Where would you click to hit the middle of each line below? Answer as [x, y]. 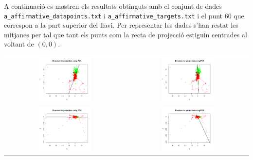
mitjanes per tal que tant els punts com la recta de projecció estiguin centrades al [126, 34]
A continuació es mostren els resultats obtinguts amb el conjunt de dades [113, 6]
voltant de [19, 44]
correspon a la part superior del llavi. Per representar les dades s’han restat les [121, 25]
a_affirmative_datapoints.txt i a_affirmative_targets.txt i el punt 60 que [124, 15]
